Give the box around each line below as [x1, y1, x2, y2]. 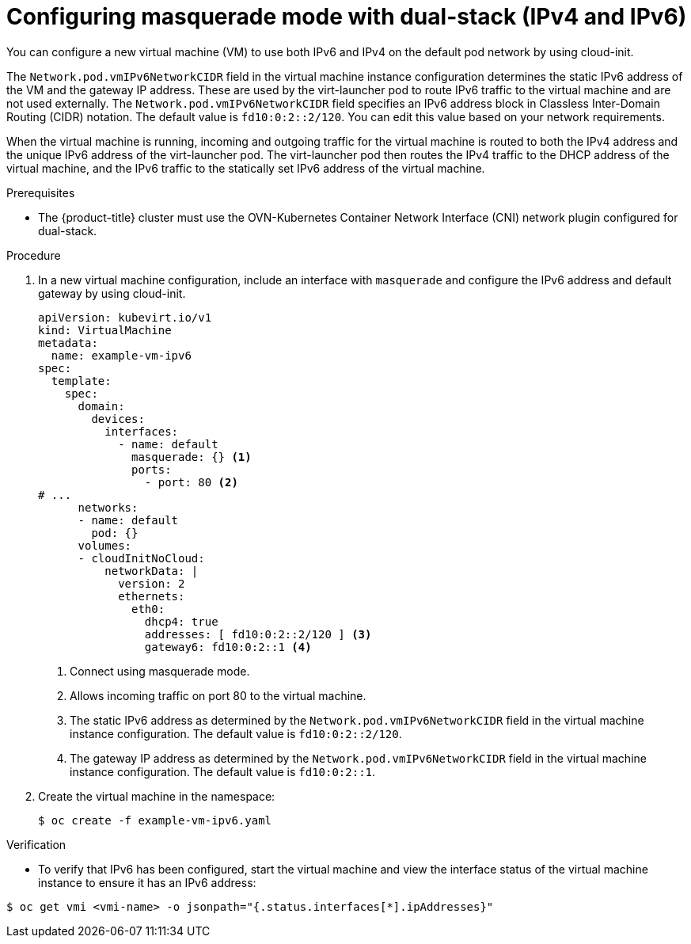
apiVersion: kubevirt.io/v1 [38, 310, 212, 324]
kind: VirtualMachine [38, 323, 172, 337]
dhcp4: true [144, 615, 218, 628]
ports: [131, 462, 172, 476]
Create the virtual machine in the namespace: [38, 789, 275, 803]
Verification [6, 837, 66, 851]
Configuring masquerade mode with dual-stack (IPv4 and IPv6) [6, 3, 687, 30]
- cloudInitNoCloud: [78, 551, 205, 565]
